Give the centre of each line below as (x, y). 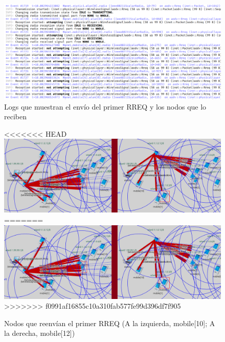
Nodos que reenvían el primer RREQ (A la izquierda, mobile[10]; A (110, 323)
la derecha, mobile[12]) (40, 333)
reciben (15, 116)
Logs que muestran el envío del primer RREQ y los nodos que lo (105, 106)
